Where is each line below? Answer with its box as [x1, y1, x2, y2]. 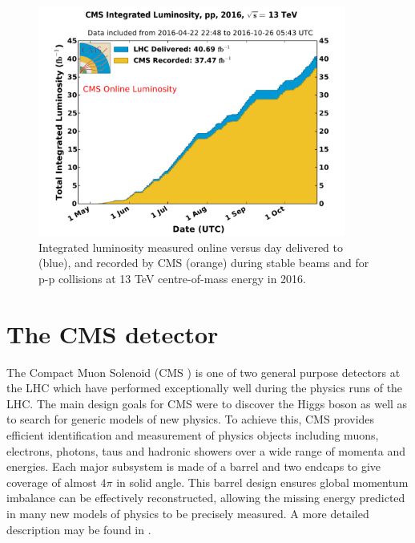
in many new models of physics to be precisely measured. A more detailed [6, 505, 369, 522]
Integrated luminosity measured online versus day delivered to [38, 238, 344, 255]
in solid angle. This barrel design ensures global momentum [116, 473, 409, 490]
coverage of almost [6, 473, 97, 490]
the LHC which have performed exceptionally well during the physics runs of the [6, 379, 403, 396]
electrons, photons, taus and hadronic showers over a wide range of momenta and [6, 442, 405, 459]
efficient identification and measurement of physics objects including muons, [6, 427, 379, 444]
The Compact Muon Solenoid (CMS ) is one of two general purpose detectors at [6, 363, 401, 380]
